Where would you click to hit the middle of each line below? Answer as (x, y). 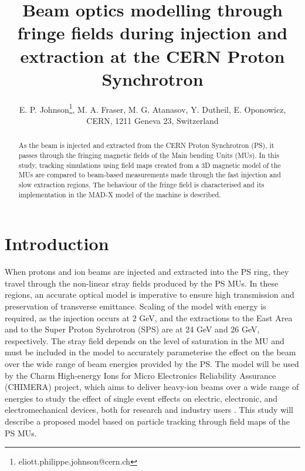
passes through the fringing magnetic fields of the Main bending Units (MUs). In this (149, 155)
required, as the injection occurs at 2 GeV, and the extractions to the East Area (149, 317)
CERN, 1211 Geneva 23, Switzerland (152, 120)
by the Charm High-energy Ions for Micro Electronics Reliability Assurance (140, 375)
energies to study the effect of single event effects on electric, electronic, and (141, 398)
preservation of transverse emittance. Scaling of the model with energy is (135, 306)
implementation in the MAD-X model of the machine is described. (120, 194)
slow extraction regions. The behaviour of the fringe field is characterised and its (141, 184)
